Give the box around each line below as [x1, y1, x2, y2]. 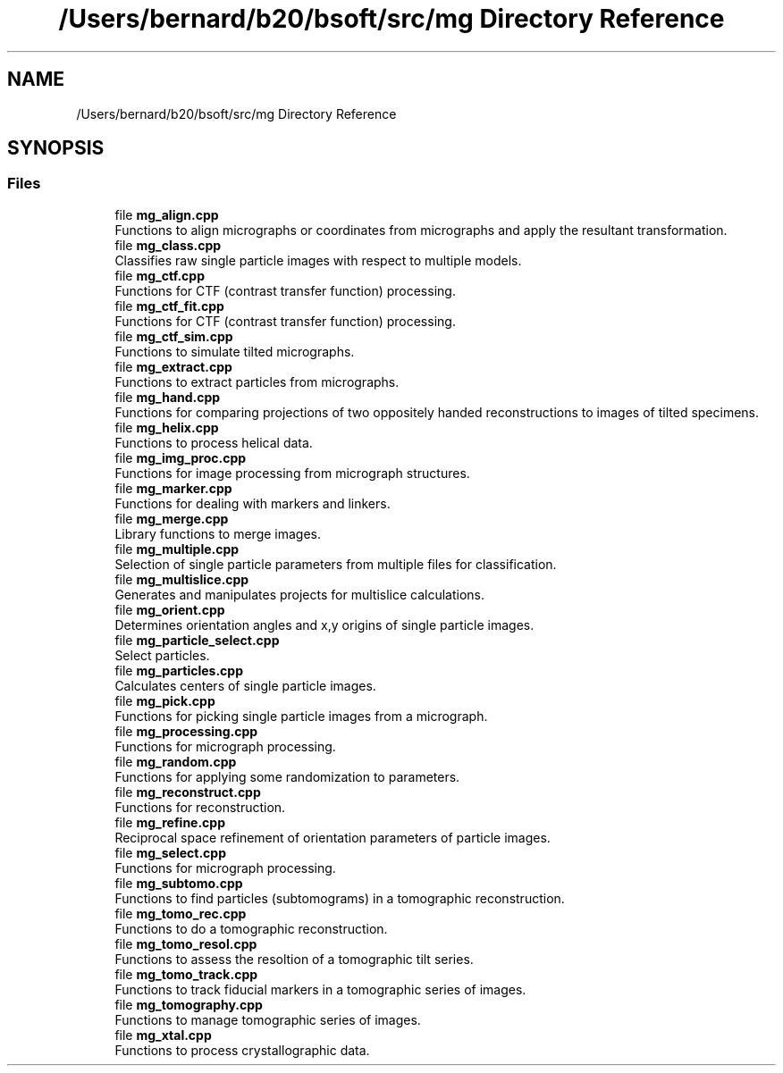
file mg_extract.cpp [114, 358, 232, 374]
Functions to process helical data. [114, 434, 313, 450]
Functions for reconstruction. [114, 799, 286, 815]
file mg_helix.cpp [114, 419, 219, 435]
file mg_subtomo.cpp [114, 875, 243, 891]
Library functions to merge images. [114, 525, 322, 541]
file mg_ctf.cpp [114, 267, 205, 283]
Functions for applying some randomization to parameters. [114, 768, 460, 784]
